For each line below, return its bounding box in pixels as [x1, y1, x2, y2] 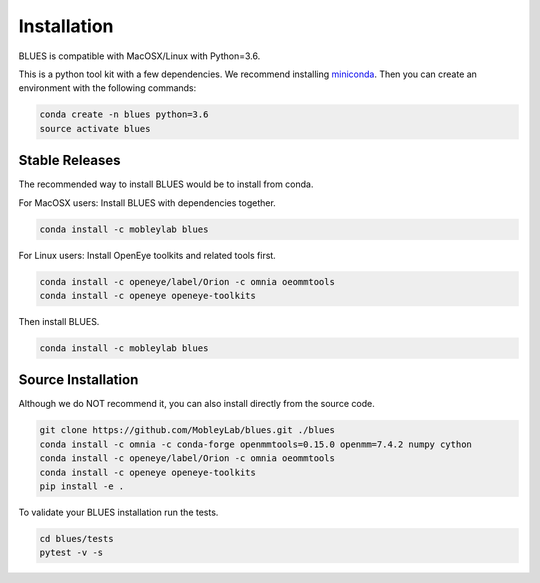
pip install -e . [39, 480, 125, 492]
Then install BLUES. [18, 315, 100, 327]
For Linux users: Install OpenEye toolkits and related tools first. [18, 249, 277, 261]
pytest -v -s [39, 547, 104, 559]
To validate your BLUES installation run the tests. [18, 506, 219, 518]
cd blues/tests [39, 533, 114, 544]
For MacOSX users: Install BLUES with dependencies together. [18, 196, 277, 209]
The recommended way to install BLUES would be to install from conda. [18, 178, 314, 190]
